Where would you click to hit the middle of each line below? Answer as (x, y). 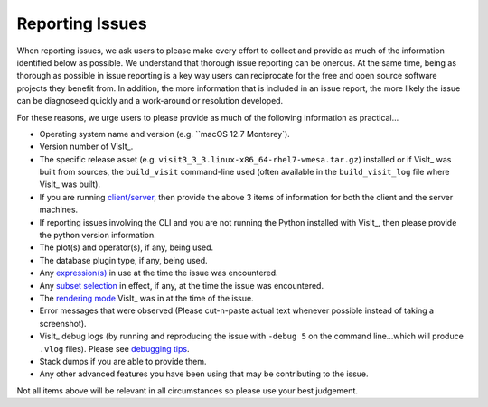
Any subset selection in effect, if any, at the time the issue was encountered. (182, 285)
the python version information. (98, 236)
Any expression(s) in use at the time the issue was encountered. (159, 273)
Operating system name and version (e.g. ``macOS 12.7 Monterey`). (165, 134)
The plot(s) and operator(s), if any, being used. (127, 247)
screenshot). (63, 323)
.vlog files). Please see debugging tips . (114, 348)
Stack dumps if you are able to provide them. (123, 361)
